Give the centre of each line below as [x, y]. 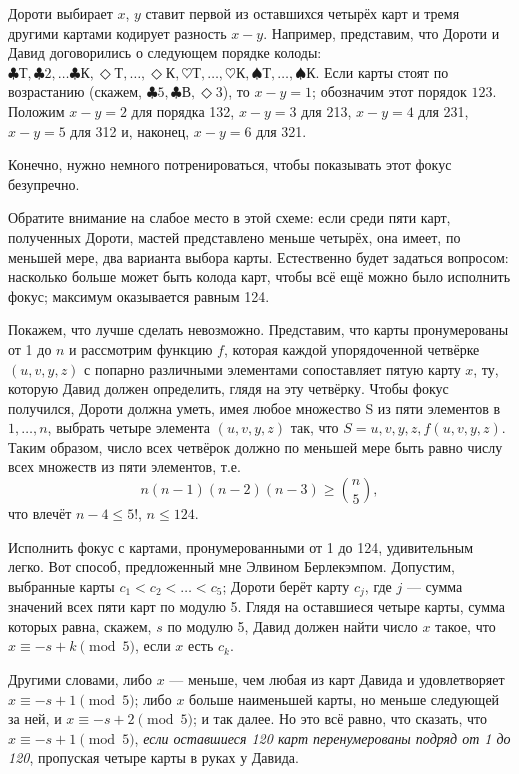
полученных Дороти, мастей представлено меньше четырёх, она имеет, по [234, 236]
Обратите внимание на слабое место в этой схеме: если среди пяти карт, [229, 217]
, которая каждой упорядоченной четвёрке [351, 348]
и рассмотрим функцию [141, 348]
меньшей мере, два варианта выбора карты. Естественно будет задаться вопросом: [258, 256]
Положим [36, 110]
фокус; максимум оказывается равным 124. [139, 295]
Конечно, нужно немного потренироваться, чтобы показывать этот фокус [230, 164]
